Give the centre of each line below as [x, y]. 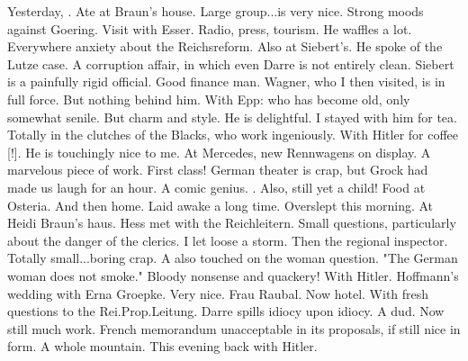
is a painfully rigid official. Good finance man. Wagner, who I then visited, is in [226, 81]
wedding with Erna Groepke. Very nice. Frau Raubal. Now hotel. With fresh [218, 293]
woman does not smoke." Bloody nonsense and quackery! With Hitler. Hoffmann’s [233, 275]
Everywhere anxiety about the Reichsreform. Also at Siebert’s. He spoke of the [225, 46]
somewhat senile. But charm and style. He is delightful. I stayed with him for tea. [232, 117]
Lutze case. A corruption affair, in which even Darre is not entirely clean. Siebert [231, 63]
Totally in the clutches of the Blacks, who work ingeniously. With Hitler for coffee [233, 135]
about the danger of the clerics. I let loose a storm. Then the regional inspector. [228, 240]
